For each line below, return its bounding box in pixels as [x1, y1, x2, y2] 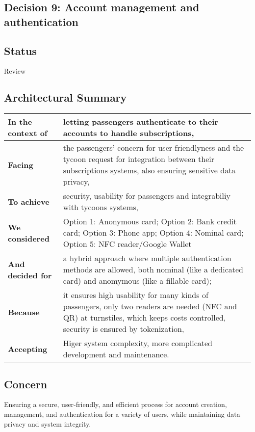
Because [8, 306, 40, 318]
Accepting [8, 343, 48, 354]
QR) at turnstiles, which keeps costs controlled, [63, 312, 226, 324]
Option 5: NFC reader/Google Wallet [63, 238, 192, 250]
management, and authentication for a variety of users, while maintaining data [4, 408, 240, 419]
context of [8, 127, 48, 139]
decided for [8, 269, 52, 281]
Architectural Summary [4, 90, 127, 105]
